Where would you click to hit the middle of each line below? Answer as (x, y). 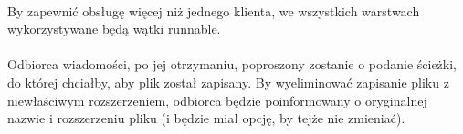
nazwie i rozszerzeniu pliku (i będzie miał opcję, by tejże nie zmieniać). (206, 118)
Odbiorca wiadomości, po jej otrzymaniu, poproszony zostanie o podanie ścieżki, (232, 64)
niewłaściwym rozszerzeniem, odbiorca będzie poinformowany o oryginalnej (217, 100)
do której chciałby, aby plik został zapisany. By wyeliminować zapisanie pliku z (228, 82)
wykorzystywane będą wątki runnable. (114, 29)
